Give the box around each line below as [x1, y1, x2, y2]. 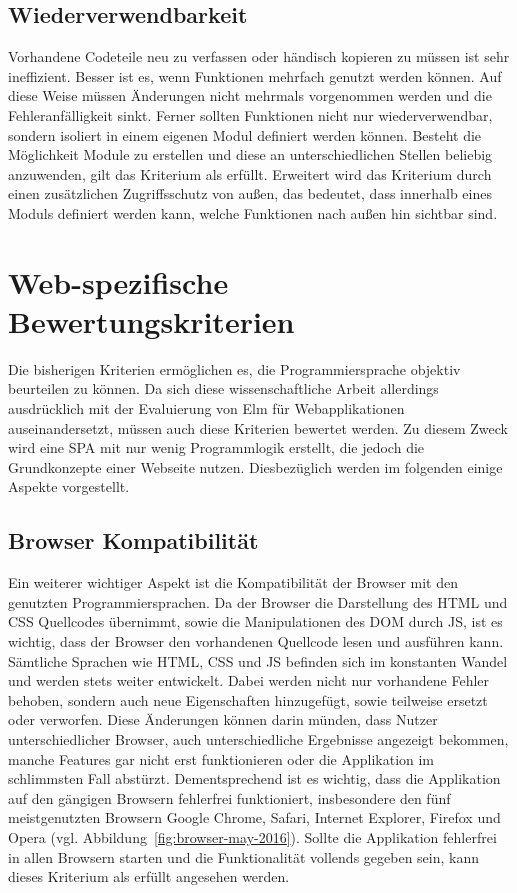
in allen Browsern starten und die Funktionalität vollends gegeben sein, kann [8, 846, 480, 867]
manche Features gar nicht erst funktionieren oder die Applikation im [8, 748, 435, 769]
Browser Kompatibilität [8, 525, 259, 556]
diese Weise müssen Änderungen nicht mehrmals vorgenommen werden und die [8, 85, 492, 106]
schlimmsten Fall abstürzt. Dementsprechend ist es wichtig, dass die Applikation [8, 768, 501, 789]
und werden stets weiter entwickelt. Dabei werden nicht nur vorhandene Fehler [8, 670, 490, 691]
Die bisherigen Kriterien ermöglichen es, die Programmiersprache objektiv [8, 358, 461, 379]
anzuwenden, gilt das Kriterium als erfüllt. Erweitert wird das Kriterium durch [8, 163, 492, 184]
